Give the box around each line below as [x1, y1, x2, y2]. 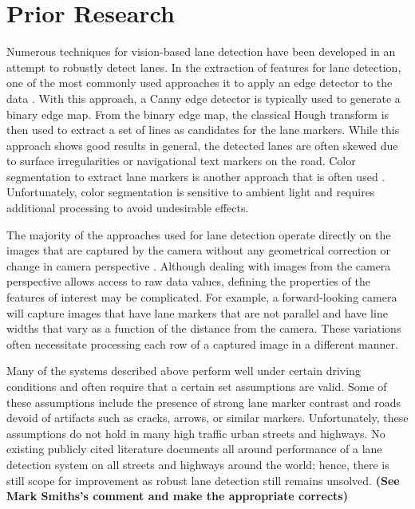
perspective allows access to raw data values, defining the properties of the [6, 273, 370, 290]
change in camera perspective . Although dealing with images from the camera [6, 257, 391, 274]
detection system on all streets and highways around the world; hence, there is [6, 456, 389, 472]
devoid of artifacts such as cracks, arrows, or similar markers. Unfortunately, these [6, 409, 409, 426]
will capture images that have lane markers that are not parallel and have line [6, 304, 388, 321]
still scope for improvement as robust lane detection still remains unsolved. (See [6, 472, 400, 488]
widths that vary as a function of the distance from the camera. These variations [6, 320, 401, 337]
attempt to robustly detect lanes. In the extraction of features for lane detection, [6, 58, 401, 75]
